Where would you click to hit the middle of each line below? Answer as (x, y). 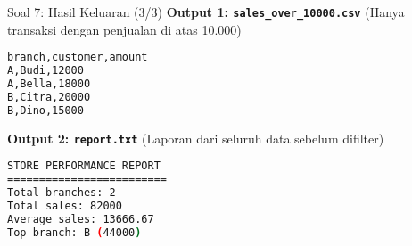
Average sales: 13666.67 (81, 219)
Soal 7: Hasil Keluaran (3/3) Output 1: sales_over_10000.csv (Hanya (206, 12)
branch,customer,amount (78, 57)
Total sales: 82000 (65, 205)
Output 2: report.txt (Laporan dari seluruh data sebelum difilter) (196, 138)
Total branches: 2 (62, 193)
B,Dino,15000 (45, 110)
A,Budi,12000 (45, 71)
